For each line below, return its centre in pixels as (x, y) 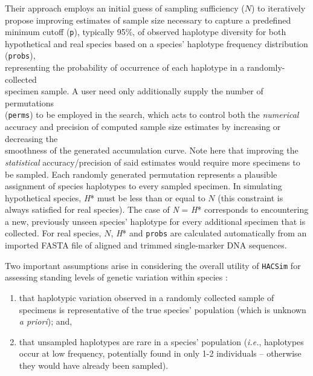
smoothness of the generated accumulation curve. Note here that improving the (152, 150)
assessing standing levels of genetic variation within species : (116, 277)
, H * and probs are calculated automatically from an (209, 233)
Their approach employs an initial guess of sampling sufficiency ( (125, 8)
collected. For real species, (53, 233)
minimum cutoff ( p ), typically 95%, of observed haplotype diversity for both (146, 32)
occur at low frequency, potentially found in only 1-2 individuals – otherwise (160, 353)
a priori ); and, (46, 321)
